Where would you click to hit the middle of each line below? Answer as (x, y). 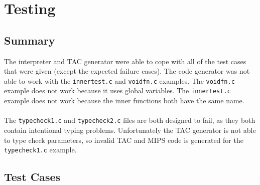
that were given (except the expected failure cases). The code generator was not (127, 71)
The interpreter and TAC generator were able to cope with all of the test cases (125, 61)
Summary (30, 40)
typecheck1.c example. (40, 150)
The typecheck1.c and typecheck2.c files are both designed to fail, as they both (130, 120)
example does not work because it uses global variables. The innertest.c (117, 90)
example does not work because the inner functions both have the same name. (124, 101)
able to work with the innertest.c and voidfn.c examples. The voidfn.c (119, 80)
